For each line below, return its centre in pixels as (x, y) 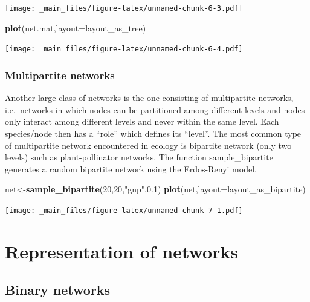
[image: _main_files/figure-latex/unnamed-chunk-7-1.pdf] (124, 210)
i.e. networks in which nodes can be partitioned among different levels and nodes (155, 109)
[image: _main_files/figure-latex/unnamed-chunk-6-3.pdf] (124, 8)
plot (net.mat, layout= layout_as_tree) (76, 28)
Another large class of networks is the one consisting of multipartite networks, (149, 98)
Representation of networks (122, 251)
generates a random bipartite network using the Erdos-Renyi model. (131, 169)
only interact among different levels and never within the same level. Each (142, 121)
